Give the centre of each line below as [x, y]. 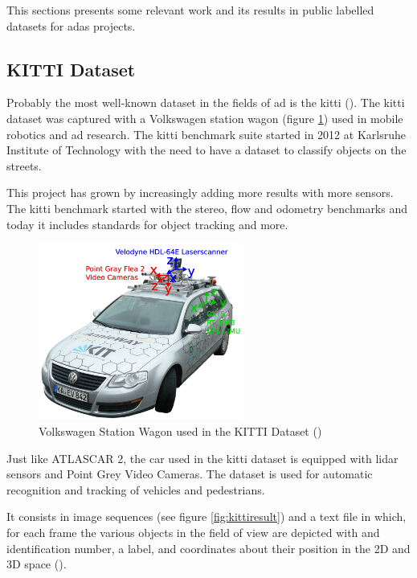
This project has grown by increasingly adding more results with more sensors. [200, 193]
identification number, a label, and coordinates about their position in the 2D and [208, 548]
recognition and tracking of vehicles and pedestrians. [136, 489]
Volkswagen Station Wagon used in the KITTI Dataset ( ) [180, 431]
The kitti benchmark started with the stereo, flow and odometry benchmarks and [207, 208]
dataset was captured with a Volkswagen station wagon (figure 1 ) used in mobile [205, 118]
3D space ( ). [37, 564]
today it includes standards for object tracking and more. [147, 224]
